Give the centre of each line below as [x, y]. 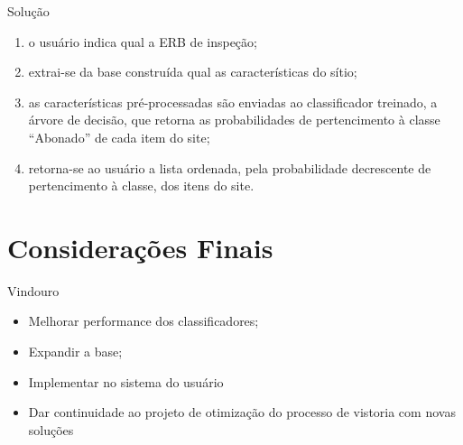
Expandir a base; [75, 352]
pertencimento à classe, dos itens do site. [141, 185]
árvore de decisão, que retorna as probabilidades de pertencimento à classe [234, 120]
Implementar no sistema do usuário [126, 381]
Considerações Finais [140, 247]
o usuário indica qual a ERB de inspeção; [143, 41]
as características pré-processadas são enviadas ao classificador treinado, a [233, 102]
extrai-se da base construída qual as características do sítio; [193, 72]
